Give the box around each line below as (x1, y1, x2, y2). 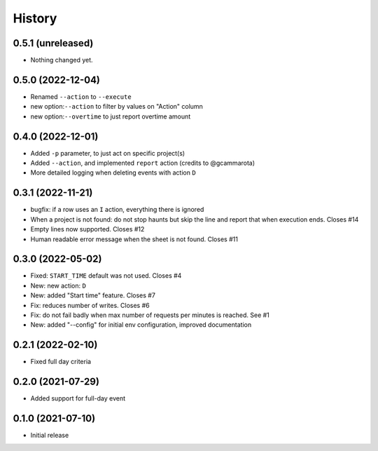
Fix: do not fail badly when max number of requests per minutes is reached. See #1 (30, 311, 269, 319)
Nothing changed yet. (30, 56, 94, 65)
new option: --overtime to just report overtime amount (30, 112, 191, 121)
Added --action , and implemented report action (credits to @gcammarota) (30, 159, 255, 168)
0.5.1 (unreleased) (13, 37, 94, 49)
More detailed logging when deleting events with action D (30, 168, 196, 177)
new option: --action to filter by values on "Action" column (30, 102, 203, 111)
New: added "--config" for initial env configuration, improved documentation (30, 321, 252, 329)
